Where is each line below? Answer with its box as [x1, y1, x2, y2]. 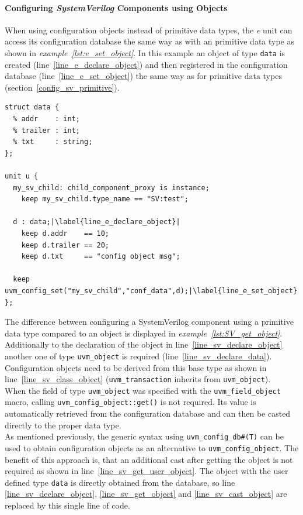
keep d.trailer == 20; [21, 241, 109, 249]
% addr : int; [13, 115, 80, 123]
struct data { [5, 103, 60, 112]
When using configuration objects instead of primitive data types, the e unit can [5, 23, 292, 36]
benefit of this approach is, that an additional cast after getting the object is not [5, 453, 293, 465]
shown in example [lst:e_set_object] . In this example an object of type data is [5, 46, 285, 59]
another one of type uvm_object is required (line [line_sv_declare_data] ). [5, 349, 272, 362]
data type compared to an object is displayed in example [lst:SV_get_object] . [5, 327, 283, 339]
